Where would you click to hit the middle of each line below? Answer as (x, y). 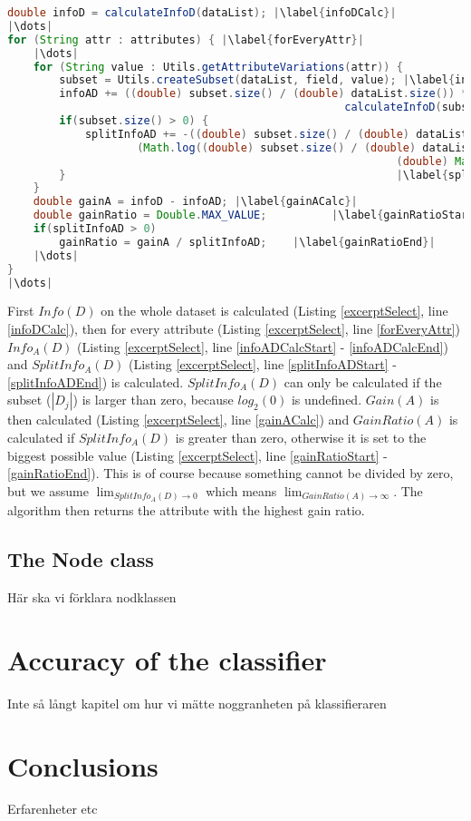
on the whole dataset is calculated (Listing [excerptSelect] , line (274, 311)
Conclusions (83, 765)
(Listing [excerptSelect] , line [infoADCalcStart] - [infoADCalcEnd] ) (263, 346)
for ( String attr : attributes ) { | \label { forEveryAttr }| (186, 39)
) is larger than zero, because (153, 400)
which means (241, 490)
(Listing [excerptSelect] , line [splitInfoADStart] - (263, 364)
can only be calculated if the (363, 381)
